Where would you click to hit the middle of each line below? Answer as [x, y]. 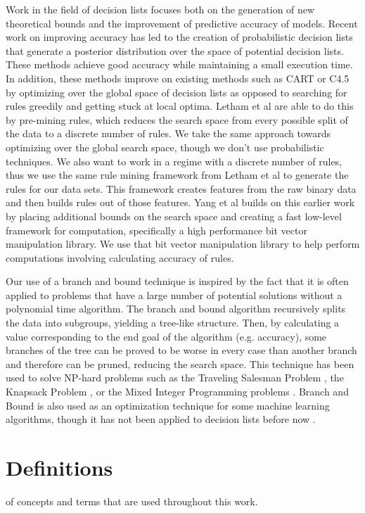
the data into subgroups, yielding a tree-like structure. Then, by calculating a [173, 323]
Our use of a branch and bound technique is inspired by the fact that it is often [177, 281]
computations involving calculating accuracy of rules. [120, 257]
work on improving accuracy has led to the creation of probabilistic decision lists [179, 37]
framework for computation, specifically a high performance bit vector [156, 230]
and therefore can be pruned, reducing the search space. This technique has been [180, 363]
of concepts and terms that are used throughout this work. [132, 501]
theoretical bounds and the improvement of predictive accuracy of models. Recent [182, 23]
